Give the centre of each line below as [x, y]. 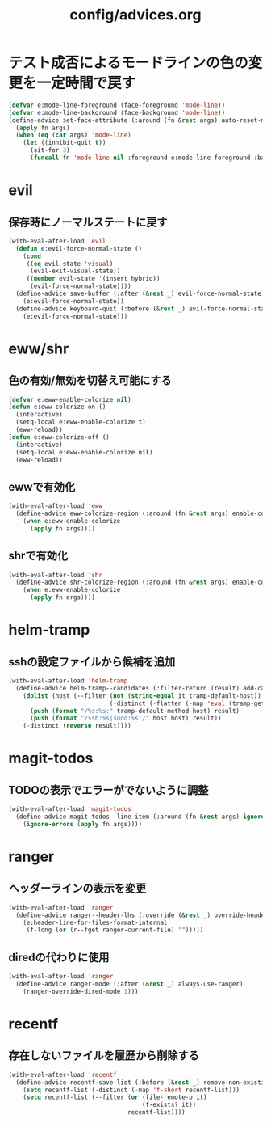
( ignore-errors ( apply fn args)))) [83, 824]
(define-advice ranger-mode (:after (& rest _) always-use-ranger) [129, 984]
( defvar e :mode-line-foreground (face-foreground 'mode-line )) [117, 105]
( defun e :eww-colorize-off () [59, 437]
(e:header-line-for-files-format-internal [95, 922]
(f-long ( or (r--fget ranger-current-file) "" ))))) [115, 930]
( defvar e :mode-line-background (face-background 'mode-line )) [117, 112]
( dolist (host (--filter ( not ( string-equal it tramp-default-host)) [142, 696]
